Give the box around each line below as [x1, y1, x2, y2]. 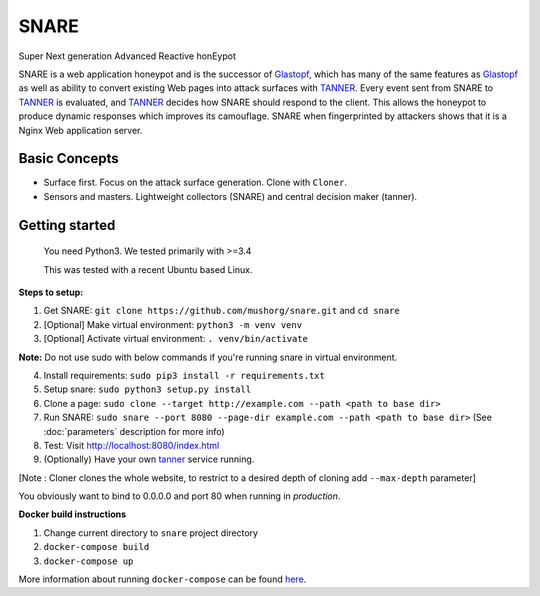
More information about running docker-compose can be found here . [18, 573, 307, 585]
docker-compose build [43, 541, 150, 553]
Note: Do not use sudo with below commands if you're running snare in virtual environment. [18, 351, 398, 363]
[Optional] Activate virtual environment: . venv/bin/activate [43, 333, 309, 345]
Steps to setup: [18, 286, 84, 298]
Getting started [18, 216, 116, 234]
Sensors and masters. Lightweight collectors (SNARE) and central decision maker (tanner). [43, 190, 418, 202]
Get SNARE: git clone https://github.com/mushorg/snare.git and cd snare [43, 305, 400, 317]
